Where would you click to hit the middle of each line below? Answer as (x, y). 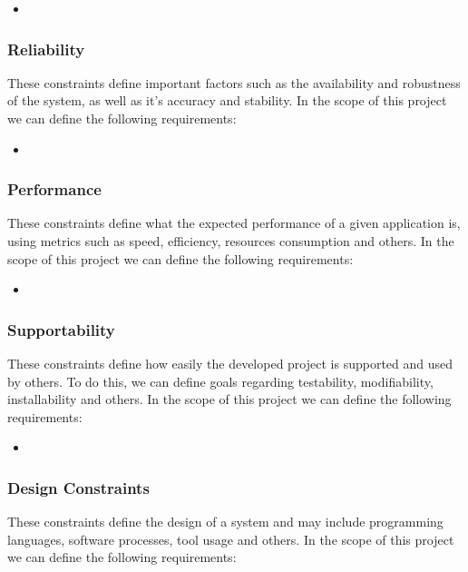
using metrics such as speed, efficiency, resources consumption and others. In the (231, 241)
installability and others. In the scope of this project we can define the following (229, 399)
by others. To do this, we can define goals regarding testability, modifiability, (220, 381)
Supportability (61, 329)
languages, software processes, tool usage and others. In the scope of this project (231, 539)
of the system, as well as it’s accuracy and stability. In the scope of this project (227, 100)
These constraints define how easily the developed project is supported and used (230, 363)
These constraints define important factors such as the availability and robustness (234, 82)
